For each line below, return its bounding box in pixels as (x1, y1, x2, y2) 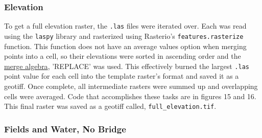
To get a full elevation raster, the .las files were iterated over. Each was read (4, 20, 247, 31)
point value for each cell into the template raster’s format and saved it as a (4, 71, 239, 81)
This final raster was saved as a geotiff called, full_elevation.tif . (4, 101, 217, 111)
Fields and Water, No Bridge (4, 122, 126, 135)
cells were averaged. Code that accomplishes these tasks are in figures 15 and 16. (4, 90, 256, 101)
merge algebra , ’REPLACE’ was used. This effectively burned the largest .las (4, 60, 249, 71)
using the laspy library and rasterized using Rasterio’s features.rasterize (4, 30, 244, 41)
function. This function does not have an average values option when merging (4, 40, 247, 51)
